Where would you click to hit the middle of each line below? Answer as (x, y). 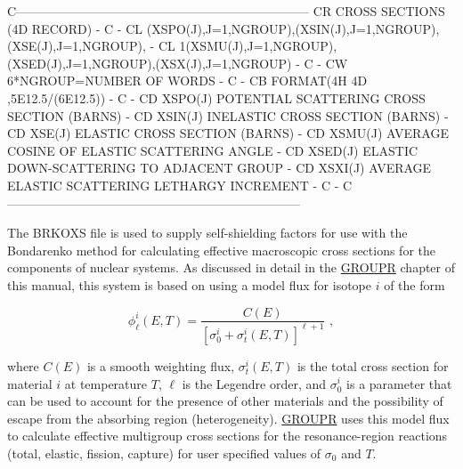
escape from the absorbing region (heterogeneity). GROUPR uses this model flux (228, 418)
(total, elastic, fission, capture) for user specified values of (164, 453)
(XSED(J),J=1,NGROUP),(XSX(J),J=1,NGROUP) (150, 63)
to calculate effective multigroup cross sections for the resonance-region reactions (227, 436)
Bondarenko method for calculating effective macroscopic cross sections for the (222, 250)
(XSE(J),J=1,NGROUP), (77, 46)
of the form (414, 284)
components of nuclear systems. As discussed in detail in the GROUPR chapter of (231, 267)
